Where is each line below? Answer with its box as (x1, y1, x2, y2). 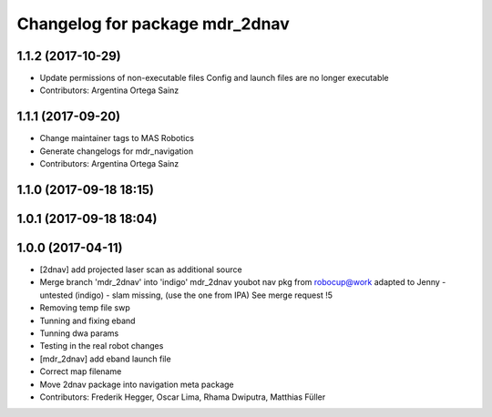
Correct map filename (39, 366, 122, 377)
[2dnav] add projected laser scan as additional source (39, 264, 242, 275)
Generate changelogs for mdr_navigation (39, 146, 194, 157)
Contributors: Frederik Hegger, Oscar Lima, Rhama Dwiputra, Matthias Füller (39, 392, 326, 402)
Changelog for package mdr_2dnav (16, 14, 291, 34)
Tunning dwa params (39, 328, 119, 339)
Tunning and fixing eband (39, 315, 136, 326)
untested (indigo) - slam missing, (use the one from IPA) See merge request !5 (39, 290, 333, 300)
